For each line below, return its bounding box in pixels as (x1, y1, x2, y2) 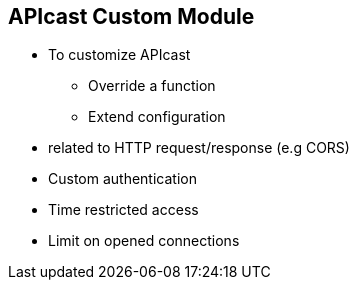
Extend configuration (88, 108, 226, 126)
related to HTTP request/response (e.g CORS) (48, 139, 350, 157)
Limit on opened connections (48, 232, 240, 250)
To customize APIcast (48, 46, 191, 64)
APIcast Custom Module (8, 4, 255, 29)
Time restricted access (48, 201, 199, 219)
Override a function (88, 77, 216, 95)
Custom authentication (48, 170, 197, 188)
